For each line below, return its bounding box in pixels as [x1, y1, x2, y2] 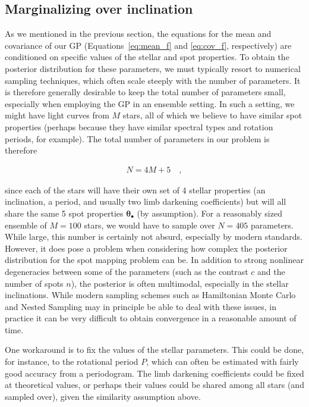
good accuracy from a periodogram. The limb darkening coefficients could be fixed [5, 367, 304, 379]
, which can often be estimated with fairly [146, 355, 299, 368]
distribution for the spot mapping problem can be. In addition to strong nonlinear [5, 253, 304, 266]
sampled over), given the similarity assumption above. [5, 390, 201, 402]
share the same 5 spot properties [5, 206, 124, 219]
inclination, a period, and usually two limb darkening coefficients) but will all [5, 195, 286, 208]
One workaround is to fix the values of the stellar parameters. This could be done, [5, 343, 304, 356]
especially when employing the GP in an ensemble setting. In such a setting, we [5, 97, 295, 109]
